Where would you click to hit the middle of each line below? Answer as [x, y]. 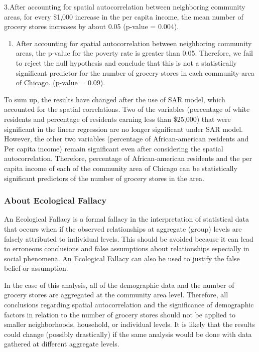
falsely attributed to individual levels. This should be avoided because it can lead [129, 238]
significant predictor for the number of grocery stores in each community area [135, 72]
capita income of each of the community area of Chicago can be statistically [121, 168]
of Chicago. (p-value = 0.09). [60, 82]
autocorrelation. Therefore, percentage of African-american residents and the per [128, 158]
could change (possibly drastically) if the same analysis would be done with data [128, 334]
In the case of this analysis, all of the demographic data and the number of [119, 285]
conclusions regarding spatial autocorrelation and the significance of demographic [129, 305]
